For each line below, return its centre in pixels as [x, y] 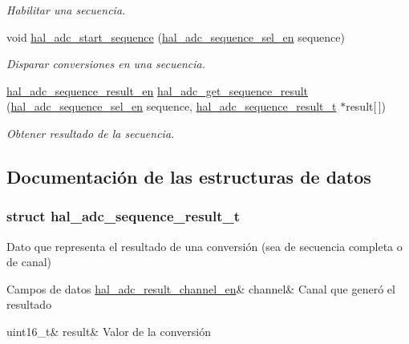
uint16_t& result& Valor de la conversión [109, 331]
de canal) [29, 262]
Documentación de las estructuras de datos [189, 176]
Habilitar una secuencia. [66, 10]
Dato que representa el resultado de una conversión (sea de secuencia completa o [204, 246]
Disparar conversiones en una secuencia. [106, 64]
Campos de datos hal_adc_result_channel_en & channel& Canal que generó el [201, 288]
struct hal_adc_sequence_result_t [124, 216]
